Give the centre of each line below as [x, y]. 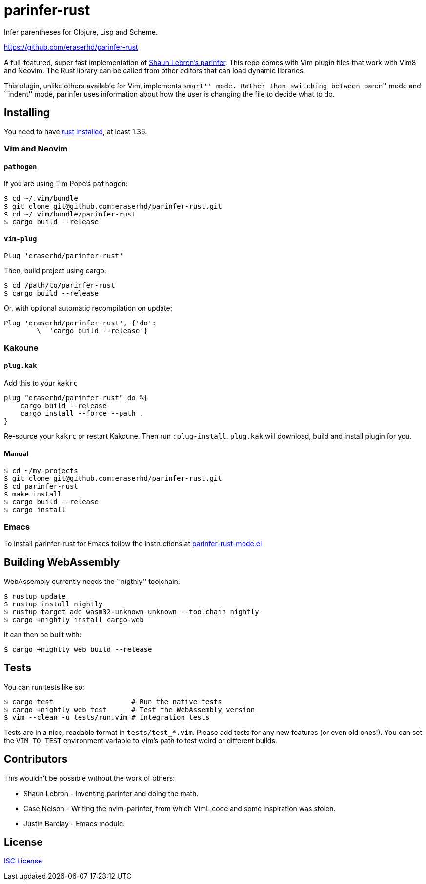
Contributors [36, 759]
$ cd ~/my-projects [41, 471]
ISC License [23, 861]
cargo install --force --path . [82, 413]
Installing [27, 113]
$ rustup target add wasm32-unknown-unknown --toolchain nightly [132, 612]
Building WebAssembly [62, 562]
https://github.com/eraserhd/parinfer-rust [71, 47]
